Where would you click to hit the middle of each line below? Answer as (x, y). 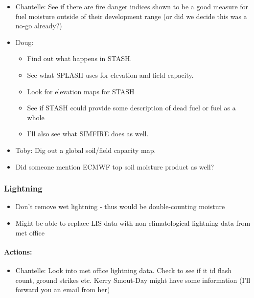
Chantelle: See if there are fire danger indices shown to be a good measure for (132, 6)
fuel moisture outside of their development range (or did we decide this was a (131, 16)
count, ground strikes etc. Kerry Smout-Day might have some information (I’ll (133, 280)
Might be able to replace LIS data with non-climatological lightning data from (133, 223)
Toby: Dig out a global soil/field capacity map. (86, 150)
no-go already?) (39, 26)
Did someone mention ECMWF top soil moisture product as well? (115, 166)
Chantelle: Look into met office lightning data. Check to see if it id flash (124, 270)
